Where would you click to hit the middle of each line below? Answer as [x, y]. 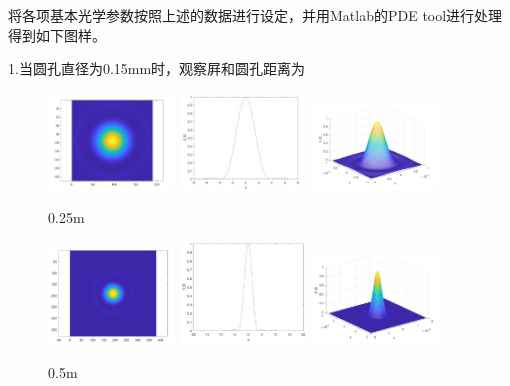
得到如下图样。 [57, 34]
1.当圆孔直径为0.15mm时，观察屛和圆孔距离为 [157, 68]
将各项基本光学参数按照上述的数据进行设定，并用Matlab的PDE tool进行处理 [255, 15]
